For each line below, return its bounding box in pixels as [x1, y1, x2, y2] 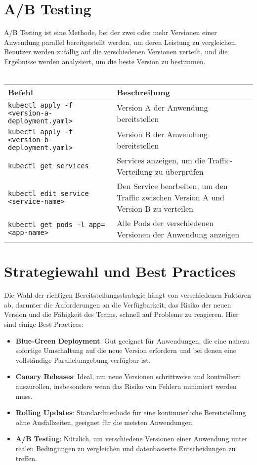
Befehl [8, 86, 33, 98]
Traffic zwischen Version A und [117, 192, 224, 203]
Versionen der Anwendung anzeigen [117, 229, 240, 240]
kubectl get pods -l [8, 221, 85, 229]
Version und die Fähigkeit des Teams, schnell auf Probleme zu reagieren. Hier [4, 309, 239, 319]
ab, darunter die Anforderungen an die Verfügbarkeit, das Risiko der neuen [4, 299, 231, 310]
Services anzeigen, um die [117, 155, 205, 166]
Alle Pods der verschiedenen [117, 217, 214, 229]
